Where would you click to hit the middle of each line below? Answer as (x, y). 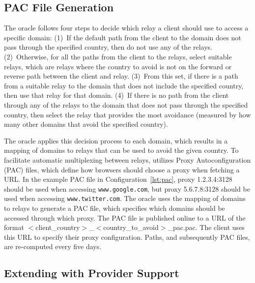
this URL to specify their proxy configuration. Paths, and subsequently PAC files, (127, 237)
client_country (58, 227)
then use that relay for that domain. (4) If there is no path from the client (116, 95)
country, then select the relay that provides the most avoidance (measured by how (127, 114)
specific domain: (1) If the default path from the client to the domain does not (123, 37)
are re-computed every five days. (53, 246)
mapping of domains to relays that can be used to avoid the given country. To (121, 150)
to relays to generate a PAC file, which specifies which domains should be (114, 208)
